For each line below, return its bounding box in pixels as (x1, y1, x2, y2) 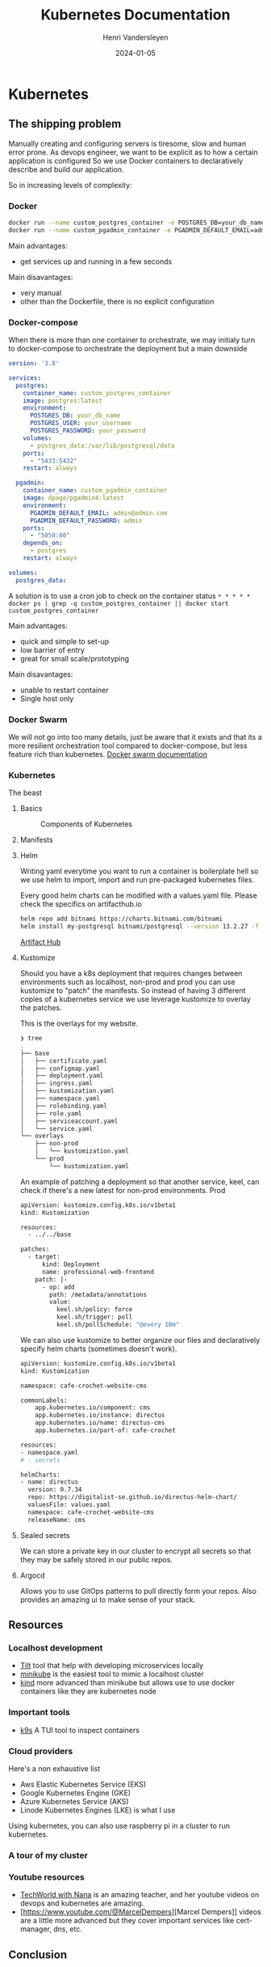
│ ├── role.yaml (19, 1109, 82, 1118)
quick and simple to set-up (19, 636, 110, 646)
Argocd (19, 1570, 46, 1580)
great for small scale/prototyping (19, 653, 130, 663)
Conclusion (8, 1948, 68, 1961)
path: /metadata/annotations (49, 1290, 148, 1298)
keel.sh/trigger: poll (56, 1313, 133, 1321)
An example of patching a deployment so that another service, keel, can (19, 1176, 260, 1187)
